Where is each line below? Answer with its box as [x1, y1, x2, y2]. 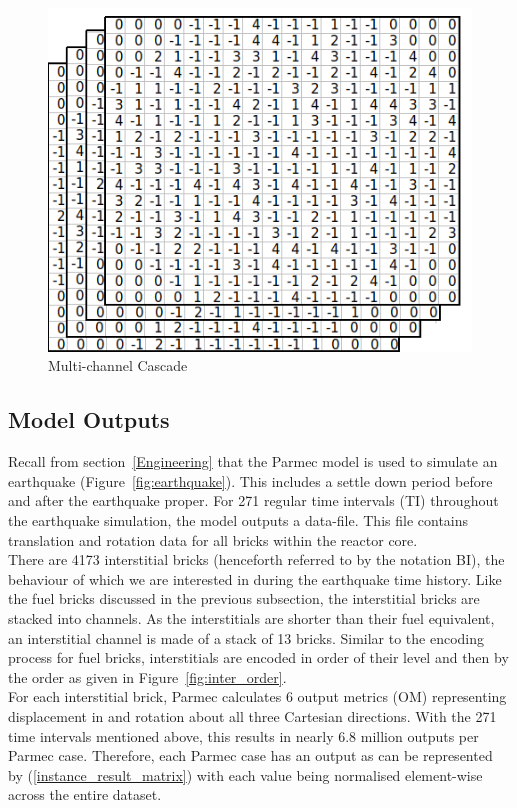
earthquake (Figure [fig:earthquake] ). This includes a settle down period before [8, 470, 493, 491]
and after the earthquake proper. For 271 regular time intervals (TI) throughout [8, 490, 499, 511]
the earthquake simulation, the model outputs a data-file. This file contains [8, 510, 469, 530]
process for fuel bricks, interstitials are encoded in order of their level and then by [8, 647, 509, 668]
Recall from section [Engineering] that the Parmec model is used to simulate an [8, 451, 498, 472]
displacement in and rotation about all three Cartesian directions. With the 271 [8, 705, 497, 726]
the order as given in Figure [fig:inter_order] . [8, 666, 287, 687]
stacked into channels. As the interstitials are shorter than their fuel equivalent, [8, 607, 495, 628]
